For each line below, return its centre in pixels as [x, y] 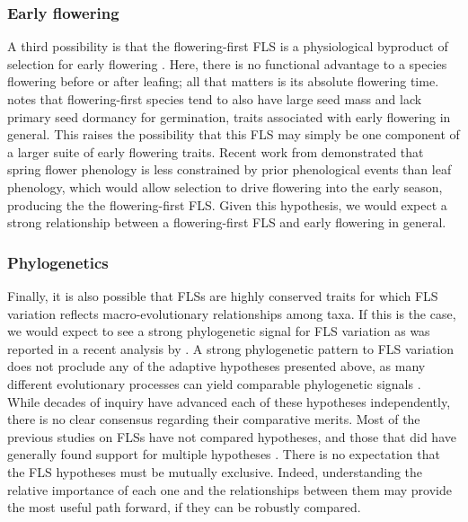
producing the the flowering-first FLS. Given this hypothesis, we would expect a [227, 204]
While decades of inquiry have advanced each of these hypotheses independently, [229, 401]
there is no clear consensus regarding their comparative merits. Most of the [214, 419]
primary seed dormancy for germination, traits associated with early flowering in [229, 116]
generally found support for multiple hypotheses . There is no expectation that [224, 454]
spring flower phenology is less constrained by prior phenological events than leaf [230, 169]
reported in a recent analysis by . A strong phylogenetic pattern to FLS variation [231, 348]
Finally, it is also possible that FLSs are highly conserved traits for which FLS [223, 295]
